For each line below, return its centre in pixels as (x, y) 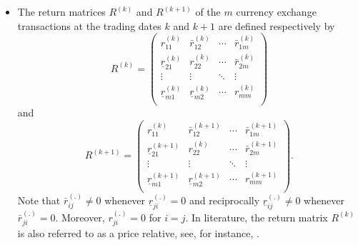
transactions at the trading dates (89, 25)
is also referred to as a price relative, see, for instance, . (138, 233)
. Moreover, (80, 217)
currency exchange (276, 11)
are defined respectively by (277, 25)
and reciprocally (225, 200)
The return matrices (61, 11)
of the (208, 11)
